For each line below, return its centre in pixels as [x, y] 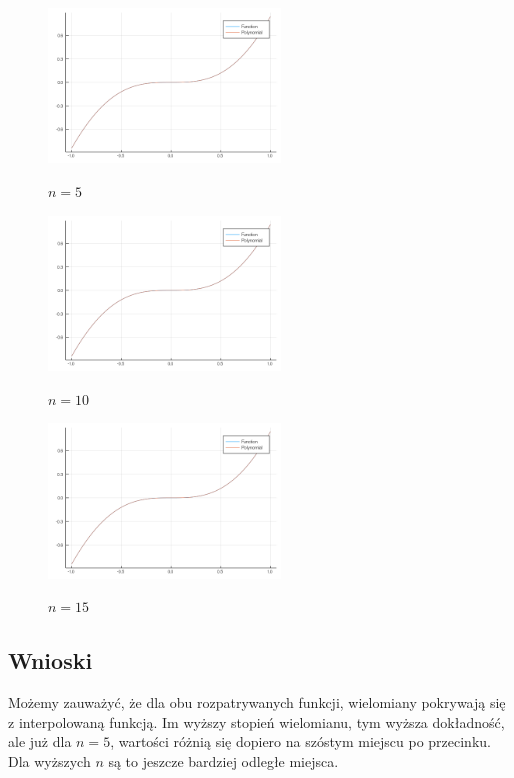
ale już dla [40, 741]
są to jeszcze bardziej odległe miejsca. [223, 760]
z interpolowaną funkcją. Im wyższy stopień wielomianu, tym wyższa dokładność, [256, 721]
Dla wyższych [49, 760]
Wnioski [50, 660]
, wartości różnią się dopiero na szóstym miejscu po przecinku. [300, 741]
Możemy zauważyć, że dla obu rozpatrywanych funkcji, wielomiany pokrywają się [257, 702]
